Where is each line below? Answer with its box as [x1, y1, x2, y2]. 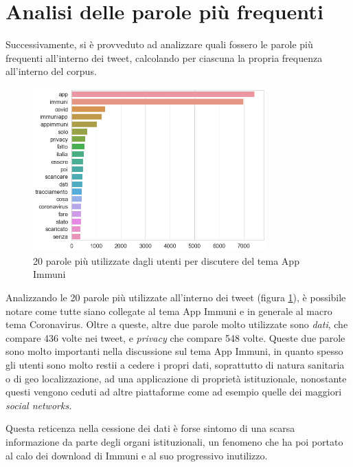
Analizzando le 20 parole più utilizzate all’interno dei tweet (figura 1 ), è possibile [5, 290, 346, 305]
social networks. [5, 398, 72, 412]
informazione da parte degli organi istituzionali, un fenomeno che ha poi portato [5, 434, 343, 448]
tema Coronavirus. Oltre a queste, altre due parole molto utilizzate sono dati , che [5, 317, 348, 332]
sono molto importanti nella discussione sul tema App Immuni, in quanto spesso [5, 344, 343, 358]
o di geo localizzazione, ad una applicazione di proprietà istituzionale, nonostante [5, 371, 347, 385]
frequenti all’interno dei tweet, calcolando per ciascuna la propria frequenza [5, 50, 323, 65]
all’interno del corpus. [5, 64, 97, 78]
